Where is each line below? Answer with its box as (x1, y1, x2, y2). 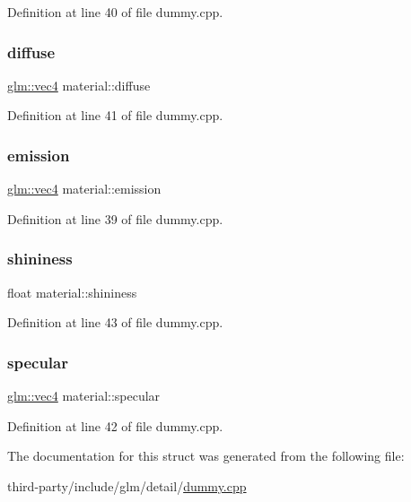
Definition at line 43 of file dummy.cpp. (7, 313, 223, 332)
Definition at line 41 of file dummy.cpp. (7, 106, 223, 125)
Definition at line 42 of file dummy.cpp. (7, 416, 223, 435)
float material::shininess (7, 282, 137, 301)
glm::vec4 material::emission (7, 179, 162, 198)
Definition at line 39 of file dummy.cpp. (7, 209, 223, 228)
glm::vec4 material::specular (7, 386, 161, 405)
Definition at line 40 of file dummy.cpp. (7, 3, 223, 21)
